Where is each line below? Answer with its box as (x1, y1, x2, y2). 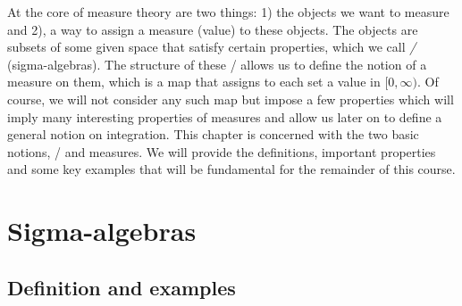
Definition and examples (7, 273, 236, 301)
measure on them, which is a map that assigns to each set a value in (7, 72, 381, 91)
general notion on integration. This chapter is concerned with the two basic (7, 125, 419, 144)
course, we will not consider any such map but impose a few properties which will (7, 89, 454, 108)
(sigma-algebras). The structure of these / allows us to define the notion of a (7, 54, 427, 73)
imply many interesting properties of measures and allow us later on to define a (7, 107, 442, 126)
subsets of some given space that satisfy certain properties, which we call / (7, 37, 416, 56)
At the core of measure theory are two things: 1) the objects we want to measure (7, 3, 449, 21)
